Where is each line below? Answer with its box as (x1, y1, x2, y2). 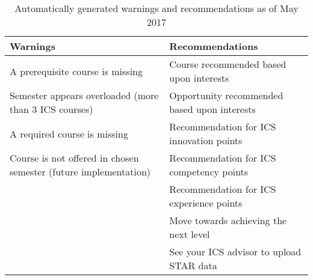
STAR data (169, 258, 217, 272)
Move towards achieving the (169, 213, 287, 227)
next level (169, 227, 210, 241)
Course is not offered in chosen (10, 151, 139, 165)
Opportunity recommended (169, 88, 284, 102)
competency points (169, 165, 249, 178)
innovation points (169, 133, 243, 147)
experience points (169, 196, 243, 210)
